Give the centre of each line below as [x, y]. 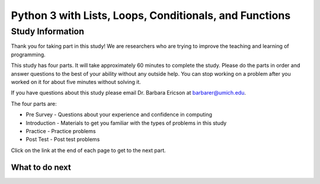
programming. [28, 54]
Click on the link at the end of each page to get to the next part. [88, 150]
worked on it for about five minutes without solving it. [76, 82]
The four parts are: [34, 104]
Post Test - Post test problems [63, 140]
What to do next [41, 167]
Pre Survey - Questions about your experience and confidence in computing [119, 115]
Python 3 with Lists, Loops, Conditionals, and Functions [151, 15]
